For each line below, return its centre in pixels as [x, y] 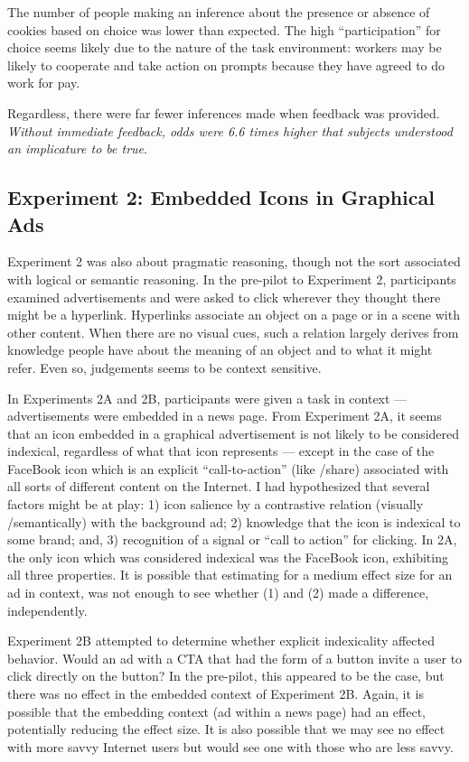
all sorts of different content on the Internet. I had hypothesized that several [219, 486]
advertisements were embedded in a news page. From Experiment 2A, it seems [225, 416]
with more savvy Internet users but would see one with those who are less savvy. [230, 746]
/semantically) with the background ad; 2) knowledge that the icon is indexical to [234, 521]
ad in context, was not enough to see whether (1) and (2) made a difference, [218, 593]
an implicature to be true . [77, 149]
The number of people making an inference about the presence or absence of [219, 12]
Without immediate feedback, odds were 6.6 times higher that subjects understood [230, 130]
